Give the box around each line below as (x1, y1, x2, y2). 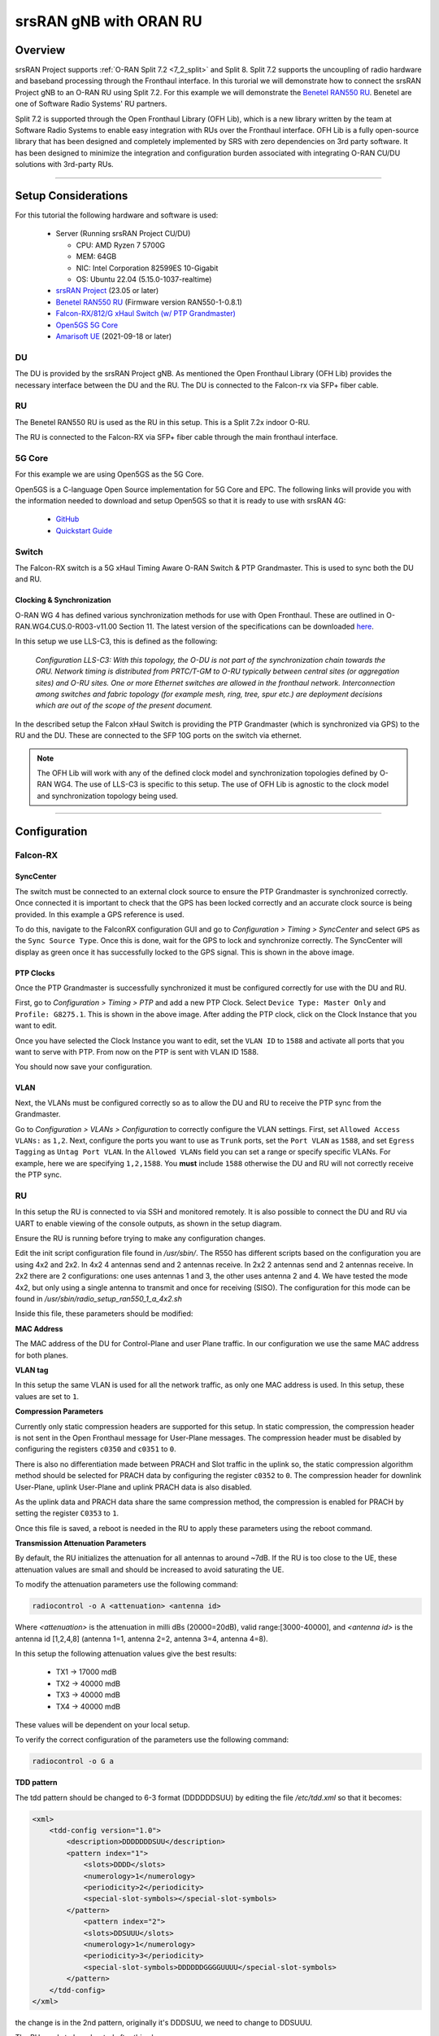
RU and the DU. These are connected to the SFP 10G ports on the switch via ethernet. (15, 731, 302, 740)
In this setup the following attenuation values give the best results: (15, 1648, 237, 1658)
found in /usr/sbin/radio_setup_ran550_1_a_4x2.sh (15, 1294, 182, 1304)
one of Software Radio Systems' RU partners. (15, 99, 167, 109)
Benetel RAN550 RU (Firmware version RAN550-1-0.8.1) (55, 297, 243, 307)
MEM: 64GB (76, 252, 117, 261)
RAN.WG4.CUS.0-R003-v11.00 (15, 621, 118, 631)
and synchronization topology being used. (37, 791, 179, 801)
